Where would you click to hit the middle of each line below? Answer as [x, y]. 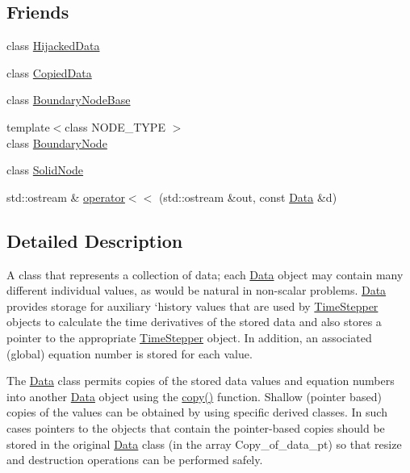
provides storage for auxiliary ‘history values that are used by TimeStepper [192, 306]
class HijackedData [53, 46]
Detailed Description [95, 240]
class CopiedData [49, 72]
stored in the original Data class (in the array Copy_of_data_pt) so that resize [204, 444]
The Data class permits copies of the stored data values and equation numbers [201, 381]
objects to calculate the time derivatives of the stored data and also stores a [194, 322]
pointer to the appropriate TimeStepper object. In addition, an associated [189, 337]
